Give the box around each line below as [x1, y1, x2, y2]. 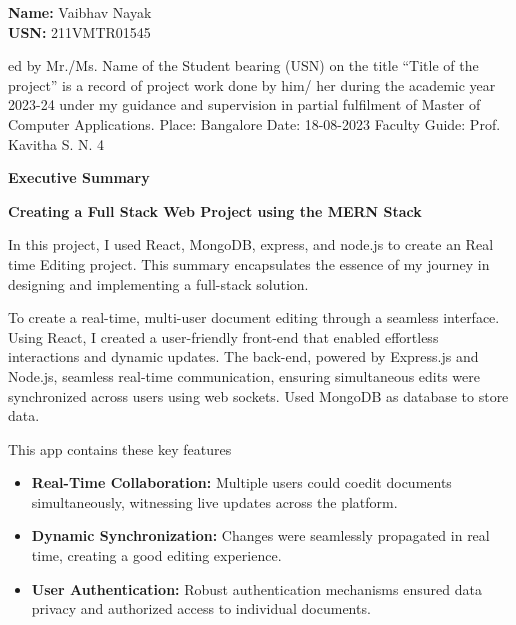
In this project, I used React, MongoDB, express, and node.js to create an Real [8, 234, 494, 255]
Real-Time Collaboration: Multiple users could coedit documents [31, 472, 452, 493]
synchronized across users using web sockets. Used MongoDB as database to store [8, 385, 509, 406]
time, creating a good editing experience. [31, 545, 282, 566]
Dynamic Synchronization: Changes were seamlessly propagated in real [31, 525, 490, 546]
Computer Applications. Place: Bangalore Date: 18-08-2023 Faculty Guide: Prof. [8, 113, 501, 134]
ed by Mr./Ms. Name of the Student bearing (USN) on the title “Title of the [8, 55, 479, 76]
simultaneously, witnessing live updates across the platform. [31, 491, 398, 512]
